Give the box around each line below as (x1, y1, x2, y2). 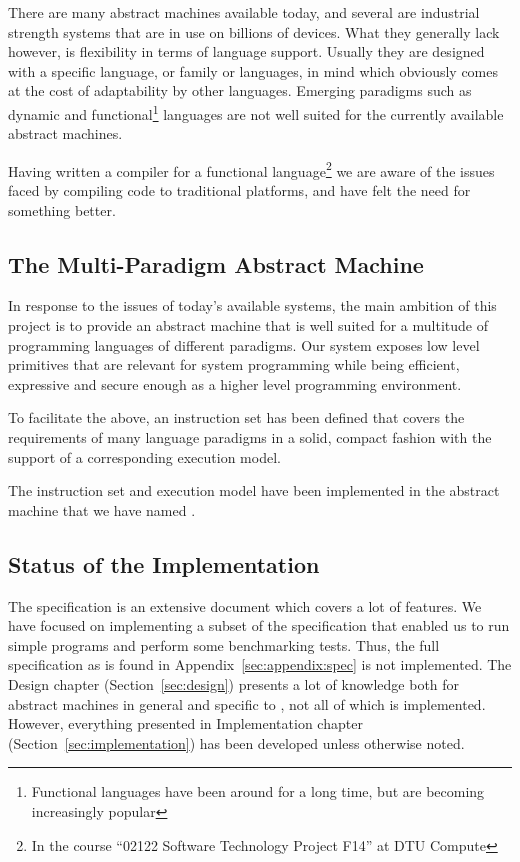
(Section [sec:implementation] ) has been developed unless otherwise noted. (8, 732, 465, 753)
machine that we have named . (8, 499, 196, 520)
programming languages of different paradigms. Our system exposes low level (8, 334, 480, 355)
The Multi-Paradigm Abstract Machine (8, 248, 424, 279)
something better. (8, 199, 116, 220)
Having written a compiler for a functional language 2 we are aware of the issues (8, 157, 495, 181)
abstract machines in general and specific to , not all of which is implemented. (8, 693, 486, 714)
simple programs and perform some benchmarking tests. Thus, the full (8, 634, 440, 655)
